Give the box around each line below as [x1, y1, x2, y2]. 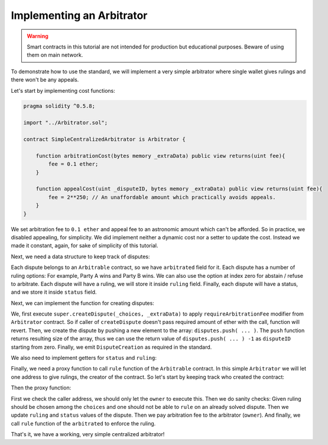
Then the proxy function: [11, 384, 72, 391]
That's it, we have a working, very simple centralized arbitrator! [11, 431, 165, 438]
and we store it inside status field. [11, 288, 97, 295]
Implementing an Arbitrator [11, 9, 148, 22]
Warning [27, 33, 48, 40]
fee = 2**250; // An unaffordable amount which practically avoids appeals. [48, 194, 276, 200]
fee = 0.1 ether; [48, 161, 99, 168]
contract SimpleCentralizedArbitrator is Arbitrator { [23, 136, 186, 143]
